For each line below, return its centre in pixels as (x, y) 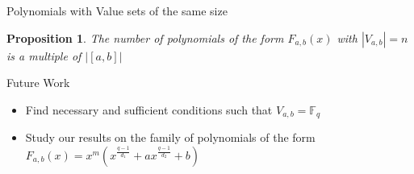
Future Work (38, 83)
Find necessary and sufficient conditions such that (149, 109)
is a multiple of (44, 55)
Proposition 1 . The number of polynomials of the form (145, 37)
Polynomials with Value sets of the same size (117, 10)
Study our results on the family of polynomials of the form (170, 137)
